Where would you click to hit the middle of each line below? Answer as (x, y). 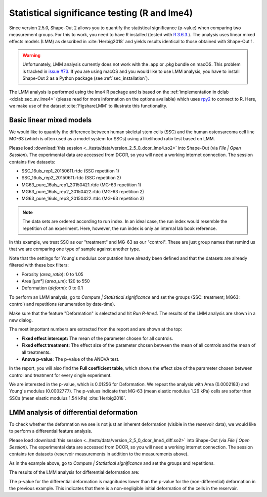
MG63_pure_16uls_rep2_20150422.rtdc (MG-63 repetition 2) (83, 192)
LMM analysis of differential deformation (73, 412)
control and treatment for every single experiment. (60, 375)
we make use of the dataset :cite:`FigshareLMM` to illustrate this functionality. (88, 106)
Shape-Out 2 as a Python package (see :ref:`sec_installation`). (86, 78)
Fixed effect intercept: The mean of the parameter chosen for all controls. (97, 338)
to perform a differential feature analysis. (51, 431)
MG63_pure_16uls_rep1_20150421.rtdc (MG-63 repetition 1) (82, 185)
